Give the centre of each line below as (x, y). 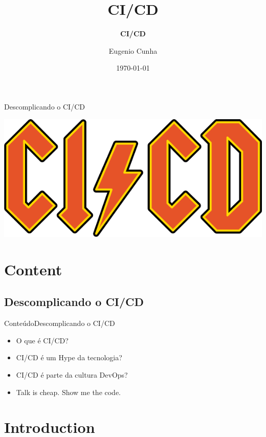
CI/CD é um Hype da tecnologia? (69, 357)
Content (33, 269)
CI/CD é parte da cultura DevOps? (72, 375)
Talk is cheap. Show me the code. (69, 392)
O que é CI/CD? (42, 340)
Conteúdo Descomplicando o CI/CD (60, 323)
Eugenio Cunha (133, 50)
